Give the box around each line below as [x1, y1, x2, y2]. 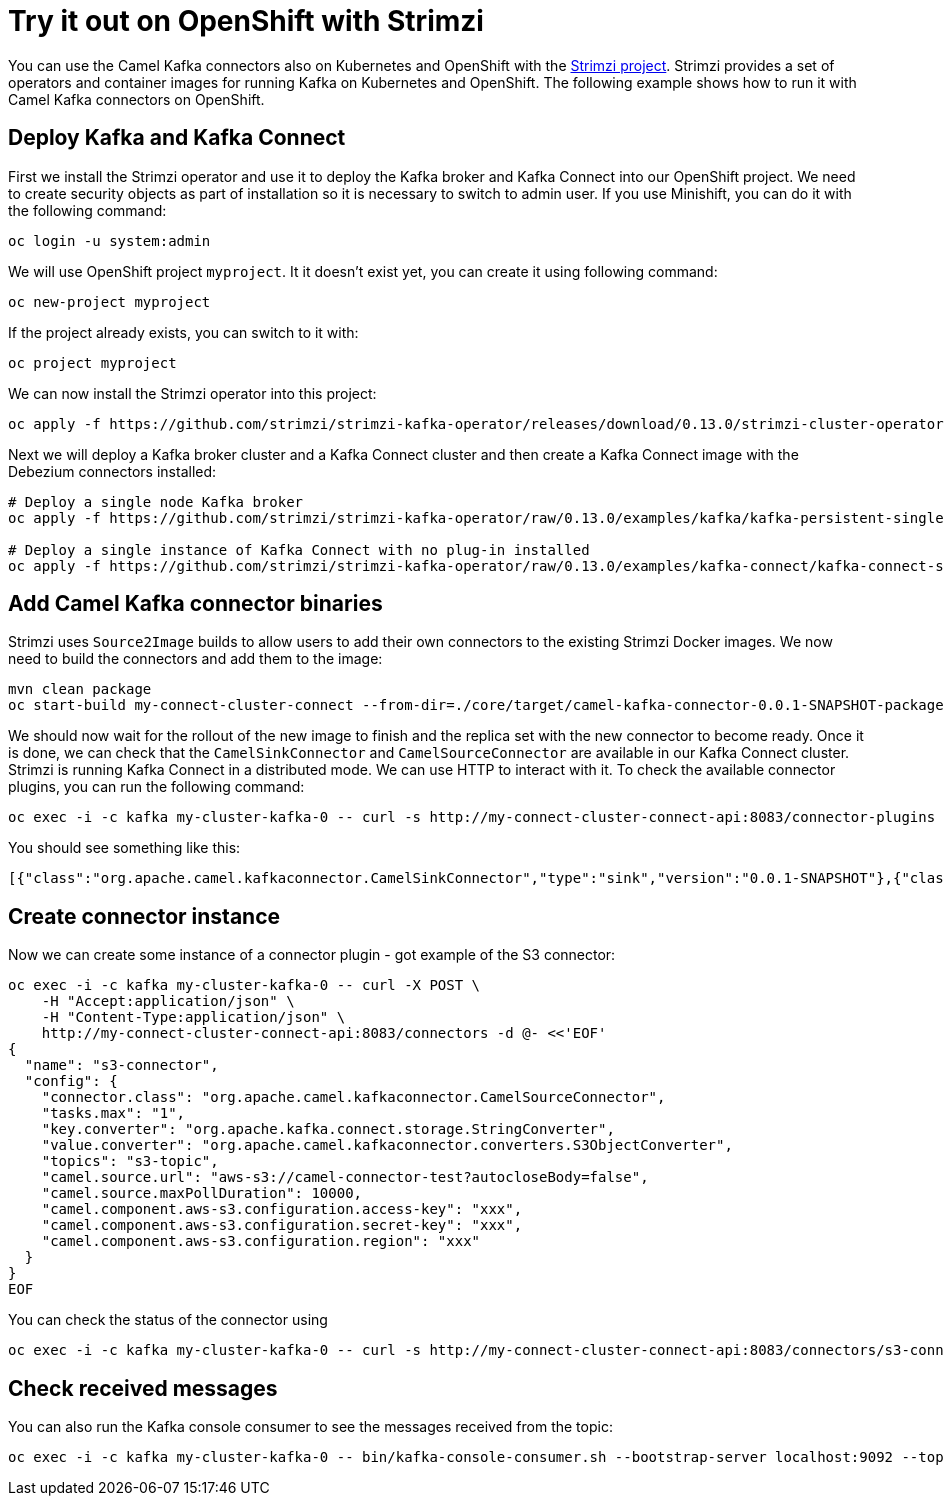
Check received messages [8, 1375, 278, 1401]
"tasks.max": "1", [41, 1105, 186, 1122]
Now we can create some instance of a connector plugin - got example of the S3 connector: [8, 946, 616, 964]
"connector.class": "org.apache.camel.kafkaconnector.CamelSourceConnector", [41, 1089, 666, 1106]
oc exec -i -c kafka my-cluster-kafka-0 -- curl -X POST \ [8, 977, 481, 994]
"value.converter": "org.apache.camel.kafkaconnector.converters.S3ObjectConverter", [41, 1137, 733, 1154]
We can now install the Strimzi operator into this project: [8, 384, 377, 402]
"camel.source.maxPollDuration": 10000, [41, 1185, 363, 1202]
